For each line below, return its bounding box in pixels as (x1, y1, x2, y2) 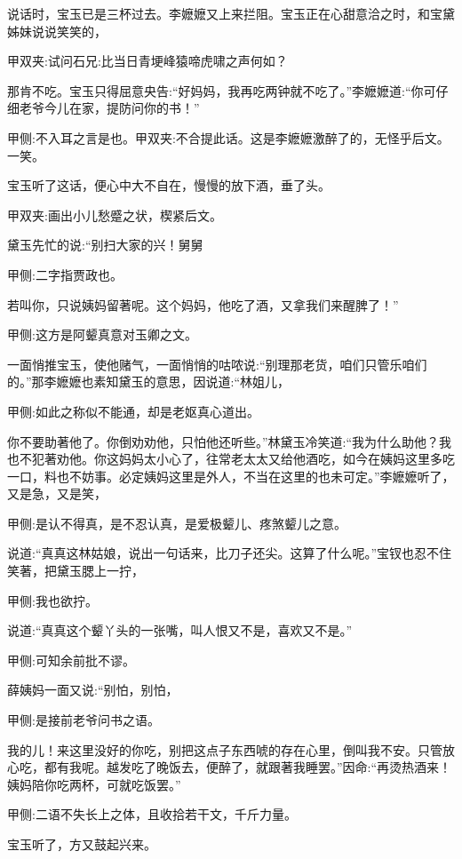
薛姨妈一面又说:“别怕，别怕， (7, 680, 179, 699)
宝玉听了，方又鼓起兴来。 (7, 835, 156, 853)
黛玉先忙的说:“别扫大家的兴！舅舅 (7, 235, 203, 254)
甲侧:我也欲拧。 (7, 591, 98, 609)
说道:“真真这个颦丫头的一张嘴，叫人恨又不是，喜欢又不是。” (7, 621, 353, 640)
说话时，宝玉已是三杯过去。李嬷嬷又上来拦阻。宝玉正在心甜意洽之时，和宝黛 (7, 4, 455, 22)
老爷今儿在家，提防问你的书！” (19, 99, 200, 117)
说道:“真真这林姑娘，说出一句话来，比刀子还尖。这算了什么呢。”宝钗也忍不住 (7, 544, 452, 562)
